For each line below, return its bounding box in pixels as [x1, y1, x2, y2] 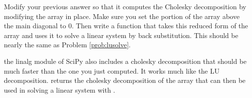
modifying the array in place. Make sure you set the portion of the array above [4, 11, 240, 21]
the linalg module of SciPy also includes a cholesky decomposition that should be [4, 56, 247, 66]
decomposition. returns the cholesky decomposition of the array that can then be [4, 75, 246, 85]
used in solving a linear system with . [4, 84, 116, 95]
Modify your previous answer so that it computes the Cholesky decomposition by [4, 1, 247, 11]
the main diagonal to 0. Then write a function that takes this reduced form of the [4, 20, 248, 31]
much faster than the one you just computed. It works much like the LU [4, 65, 220, 76]
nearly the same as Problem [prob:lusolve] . [4, 39, 131, 50]
